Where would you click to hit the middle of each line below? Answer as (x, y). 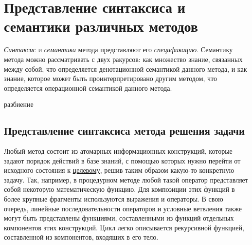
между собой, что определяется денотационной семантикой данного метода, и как (126, 69)
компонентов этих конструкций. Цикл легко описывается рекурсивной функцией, (124, 227)
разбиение (19, 104)
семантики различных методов (101, 26)
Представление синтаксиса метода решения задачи (125, 131)
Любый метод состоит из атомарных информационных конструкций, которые (118, 151)
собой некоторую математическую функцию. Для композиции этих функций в (119, 189)
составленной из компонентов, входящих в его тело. (81, 237)
